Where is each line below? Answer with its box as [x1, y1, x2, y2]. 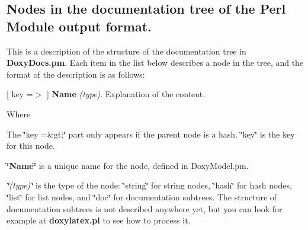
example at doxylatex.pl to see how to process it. [7, 214, 191, 226]
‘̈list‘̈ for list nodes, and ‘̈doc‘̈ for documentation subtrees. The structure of [7, 190, 277, 203]
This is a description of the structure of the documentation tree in [7, 44, 246, 57]
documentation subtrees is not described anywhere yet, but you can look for [7, 202, 283, 215]
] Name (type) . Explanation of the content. [47, 88, 206, 100]
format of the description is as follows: [7, 68, 145, 80]
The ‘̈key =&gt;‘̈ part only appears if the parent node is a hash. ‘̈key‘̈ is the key [7, 127, 295, 140]
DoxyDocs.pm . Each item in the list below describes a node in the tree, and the [7, 56, 304, 69]
